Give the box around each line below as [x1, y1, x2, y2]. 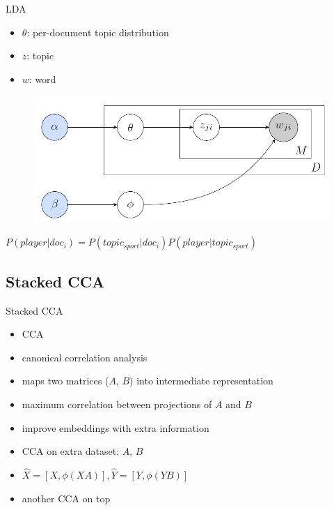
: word [29, 71, 56, 86]
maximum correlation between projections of [22, 397, 212, 412]
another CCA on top [22, 490, 111, 505]
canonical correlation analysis [22, 350, 148, 364]
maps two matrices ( [22, 373, 109, 388]
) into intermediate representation [129, 373, 273, 388]
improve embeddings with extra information [22, 420, 209, 435]
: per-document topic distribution [26, 24, 169, 39]
